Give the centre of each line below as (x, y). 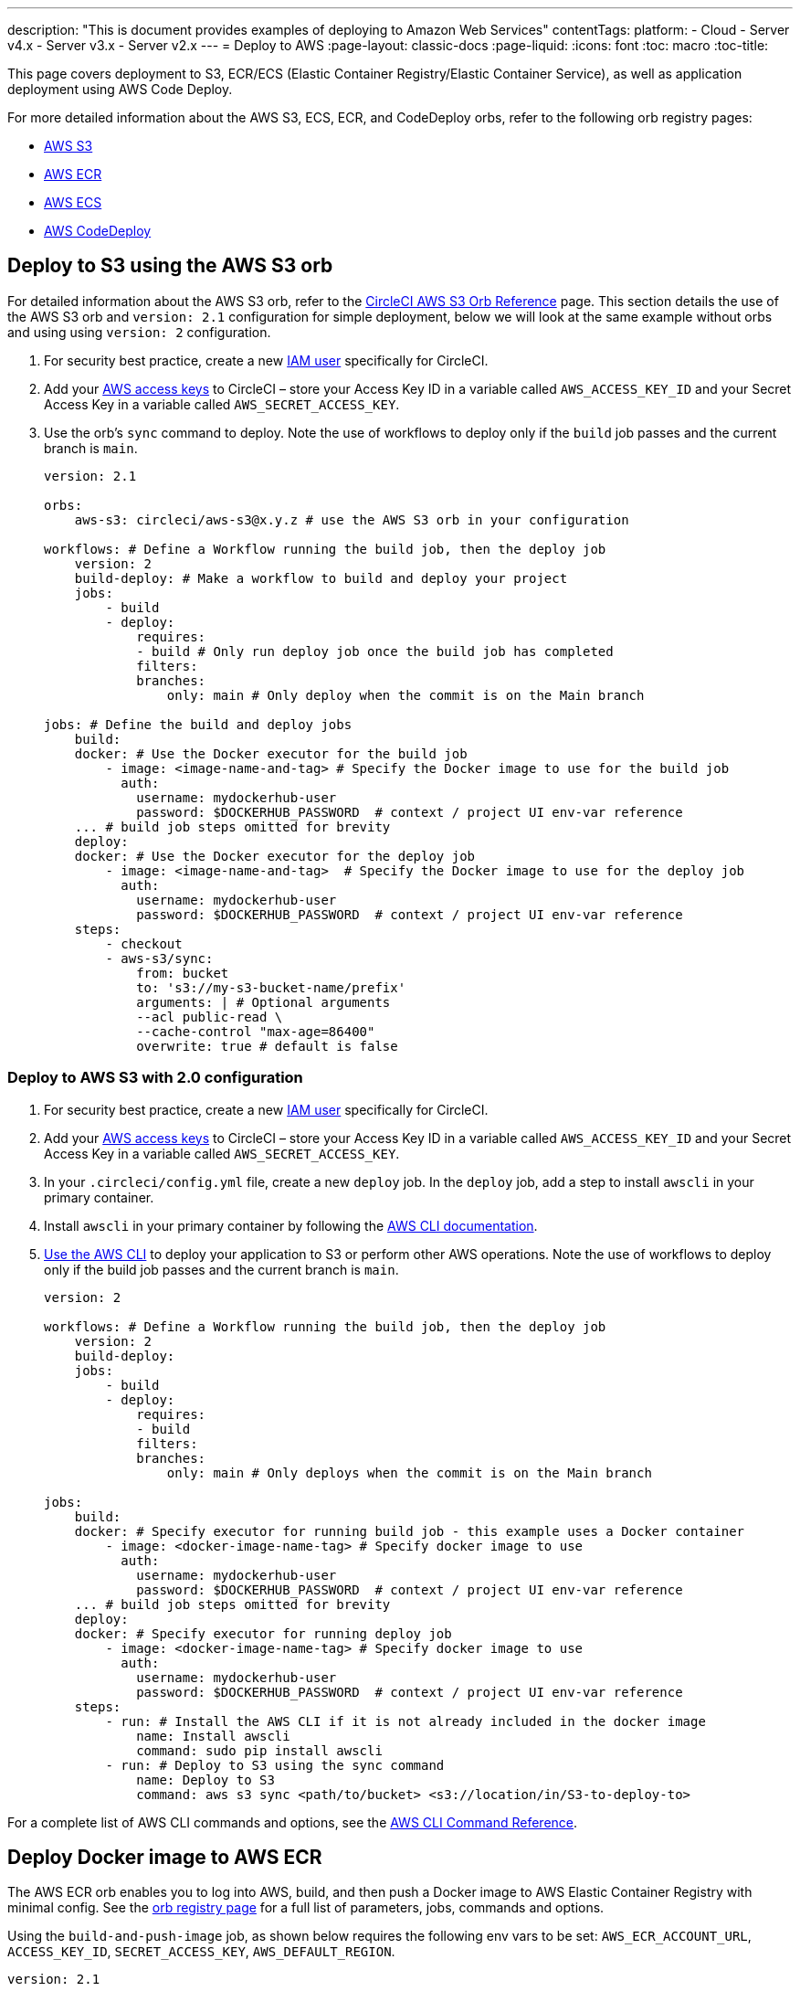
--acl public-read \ (210, 1017)
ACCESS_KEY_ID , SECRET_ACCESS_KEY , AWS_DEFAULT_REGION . (201, 1952)
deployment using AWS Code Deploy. (120, 89)
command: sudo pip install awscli (259, 1750)
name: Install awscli (213, 1736)
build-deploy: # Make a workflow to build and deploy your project (321, 578)
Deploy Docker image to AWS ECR (165, 1858)
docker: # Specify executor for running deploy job (263, 1633)
